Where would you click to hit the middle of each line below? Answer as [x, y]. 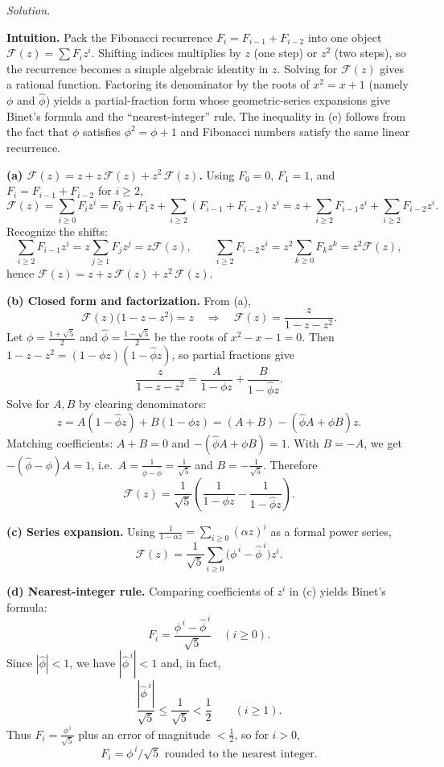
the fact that [38, 132]
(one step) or [286, 53]
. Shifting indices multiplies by [166, 53]
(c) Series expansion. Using [81, 531]
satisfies [102, 132]
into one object [345, 37]
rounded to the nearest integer [239, 754]
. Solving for [307, 68]
